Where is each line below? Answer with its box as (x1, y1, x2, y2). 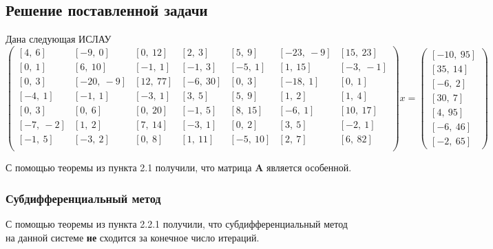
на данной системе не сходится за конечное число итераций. (6, 230, 260, 244)
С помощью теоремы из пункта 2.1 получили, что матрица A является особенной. (6, 160, 352, 175)
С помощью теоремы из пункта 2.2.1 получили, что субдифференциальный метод (6, 216, 348, 230)
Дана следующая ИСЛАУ (6, 32, 112, 46)
